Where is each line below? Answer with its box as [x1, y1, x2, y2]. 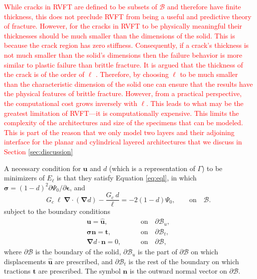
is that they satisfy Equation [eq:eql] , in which [56, 173, 197, 183]
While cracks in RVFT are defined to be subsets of [4, 1, 157, 11]
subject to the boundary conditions [4, 206, 110, 216]
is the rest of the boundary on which [128, 256, 239, 266]
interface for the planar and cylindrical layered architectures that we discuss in [4, 137, 242, 147]
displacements [4, 256, 46, 266]
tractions [4, 266, 31, 276]
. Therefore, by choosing [95, 69, 169, 79]
